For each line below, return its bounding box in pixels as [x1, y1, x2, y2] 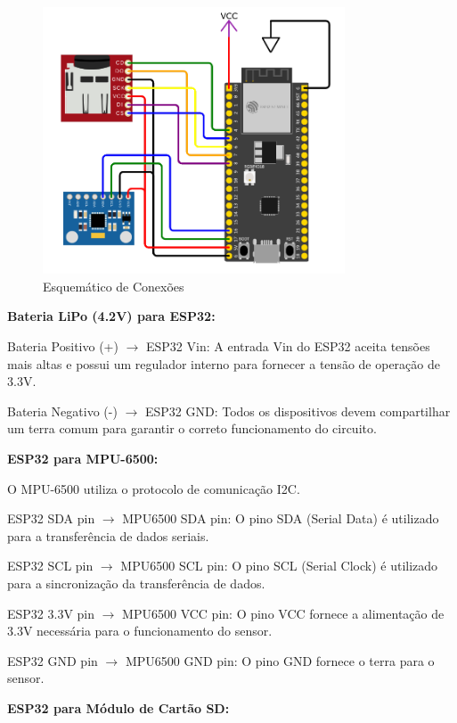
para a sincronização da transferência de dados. [7, 574, 265, 592]
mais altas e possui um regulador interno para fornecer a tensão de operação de [7, 354, 440, 373]
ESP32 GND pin [7, 651, 98, 670]
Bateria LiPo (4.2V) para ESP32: [7, 307, 216, 325]
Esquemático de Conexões [43, 276, 184, 295]
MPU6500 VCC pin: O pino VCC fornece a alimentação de [122, 604, 445, 622]
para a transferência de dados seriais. [7, 526, 209, 545]
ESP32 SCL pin [7, 556, 94, 575]
